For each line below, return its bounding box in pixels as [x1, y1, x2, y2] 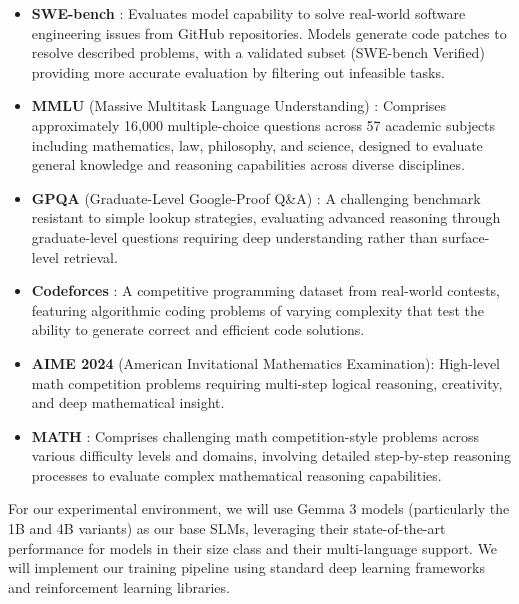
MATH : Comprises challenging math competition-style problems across [31, 425, 479, 446]
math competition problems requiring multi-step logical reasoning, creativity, [31, 372, 503, 393]
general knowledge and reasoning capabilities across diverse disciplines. [31, 154, 465, 175]
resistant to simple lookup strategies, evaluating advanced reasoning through [31, 207, 501, 228]
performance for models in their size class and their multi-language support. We [8, 537, 498, 558]
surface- [442, 226, 490, 247]
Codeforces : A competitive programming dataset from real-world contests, [31, 280, 500, 301]
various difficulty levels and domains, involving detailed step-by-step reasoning [31, 445, 512, 466]
